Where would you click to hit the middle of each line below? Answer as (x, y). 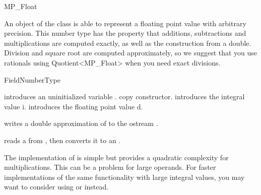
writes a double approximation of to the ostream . (81, 123)
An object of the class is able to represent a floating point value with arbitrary (125, 23)
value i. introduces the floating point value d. (74, 106)
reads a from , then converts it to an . (62, 140)
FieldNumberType (32, 79)
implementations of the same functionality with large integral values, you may (124, 177)
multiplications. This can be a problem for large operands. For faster (110, 167)
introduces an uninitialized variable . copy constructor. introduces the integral (124, 96)
